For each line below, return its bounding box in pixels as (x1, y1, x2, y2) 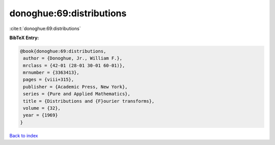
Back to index (9, 132, 38, 138)
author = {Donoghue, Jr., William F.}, (23, 55, 122, 61)
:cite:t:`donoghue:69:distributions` (9, 25, 81, 32)
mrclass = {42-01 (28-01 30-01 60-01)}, (23, 63, 125, 68)
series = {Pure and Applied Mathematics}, (23, 91, 131, 97)
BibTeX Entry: (9, 35, 39, 41)
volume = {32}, (23, 105, 61, 111)
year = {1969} (23, 112, 58, 118)
